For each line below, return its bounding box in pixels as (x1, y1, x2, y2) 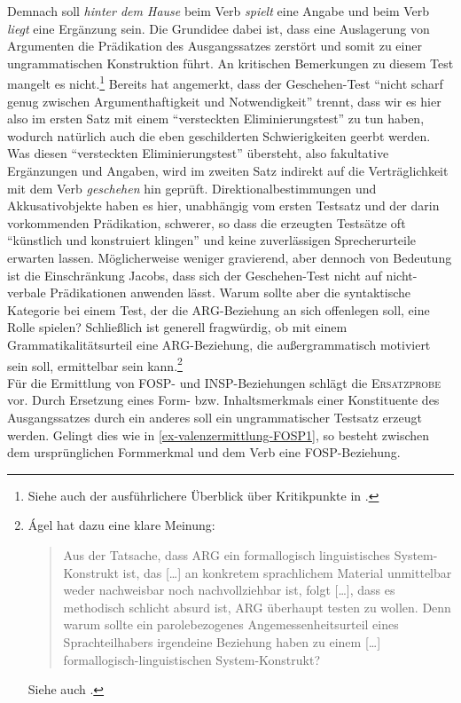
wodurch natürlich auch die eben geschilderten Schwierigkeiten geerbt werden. (7, 126, 431, 145)
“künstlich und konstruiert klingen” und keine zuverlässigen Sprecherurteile (7, 231, 417, 249)
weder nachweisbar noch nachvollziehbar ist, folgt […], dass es (63, 581, 395, 599)
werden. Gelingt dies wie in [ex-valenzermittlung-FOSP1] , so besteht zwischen (7, 425, 430, 444)
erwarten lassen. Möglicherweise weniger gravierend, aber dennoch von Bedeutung (7, 248, 452, 266)
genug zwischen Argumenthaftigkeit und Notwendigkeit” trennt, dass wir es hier (7, 91, 441, 110)
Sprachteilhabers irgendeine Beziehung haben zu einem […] (63, 632, 381, 651)
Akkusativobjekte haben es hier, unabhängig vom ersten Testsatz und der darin (7, 196, 440, 215)
